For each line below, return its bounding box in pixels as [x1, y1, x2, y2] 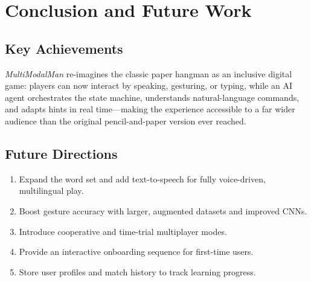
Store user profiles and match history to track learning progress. [19, 265, 256, 278]
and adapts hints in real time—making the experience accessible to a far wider [5, 103, 295, 115]
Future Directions [5, 144, 118, 162]
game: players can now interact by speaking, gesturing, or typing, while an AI [5, 79, 292, 92]
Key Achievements [5, 39, 123, 57]
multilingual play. [19, 184, 84, 197]
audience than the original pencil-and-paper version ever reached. [5, 114, 246, 127]
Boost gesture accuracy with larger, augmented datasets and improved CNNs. [19, 204, 307, 217]
